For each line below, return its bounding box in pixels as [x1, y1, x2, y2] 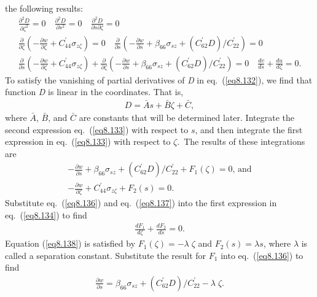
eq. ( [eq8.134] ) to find [5, 208, 87, 221]
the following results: [5, 2, 83, 14]
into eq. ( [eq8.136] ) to [221, 249, 303, 261]
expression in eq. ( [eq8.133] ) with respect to [5, 135, 171, 148]
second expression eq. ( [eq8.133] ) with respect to [5, 123, 189, 136]
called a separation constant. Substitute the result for [5, 249, 206, 261]
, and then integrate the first [195, 123, 303, 136]
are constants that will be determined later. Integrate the [79, 111, 294, 124]
